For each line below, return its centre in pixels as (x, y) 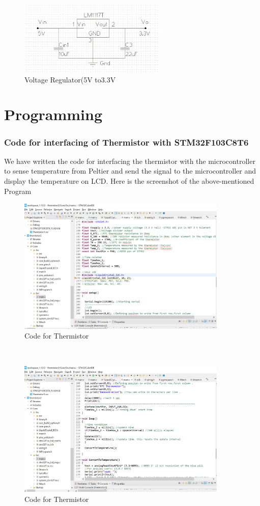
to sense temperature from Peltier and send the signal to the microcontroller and (130, 171)
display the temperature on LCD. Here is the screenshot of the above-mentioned (129, 181)
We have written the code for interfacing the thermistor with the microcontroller (130, 161)
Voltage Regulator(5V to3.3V (70, 79)
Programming (53, 114)
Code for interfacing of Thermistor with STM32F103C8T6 (126, 142)
